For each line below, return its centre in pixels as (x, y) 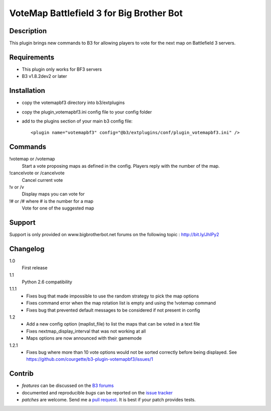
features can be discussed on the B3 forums (68, 386)
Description (28, 31)
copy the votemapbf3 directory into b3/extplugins (73, 102)
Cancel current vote (42, 180)
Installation (27, 91)
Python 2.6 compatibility (47, 282)
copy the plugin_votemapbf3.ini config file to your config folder (87, 112)
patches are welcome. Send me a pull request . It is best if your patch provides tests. (109, 400)
